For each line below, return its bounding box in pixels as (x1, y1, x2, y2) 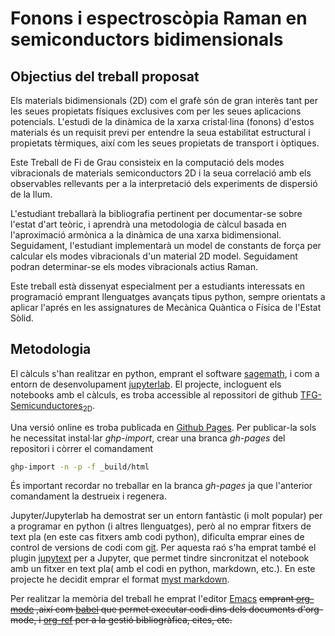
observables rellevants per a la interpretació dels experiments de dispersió (10, 178, 318, 189)
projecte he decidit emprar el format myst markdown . (10, 573, 230, 586)
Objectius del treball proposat (10, 68, 200, 85)
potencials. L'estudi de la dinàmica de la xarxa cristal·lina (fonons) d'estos (10, 116, 315, 127)
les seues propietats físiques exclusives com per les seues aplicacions (10, 105, 302, 117)
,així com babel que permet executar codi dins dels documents (36, 603, 296, 616)
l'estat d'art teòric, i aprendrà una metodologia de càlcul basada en (10, 218, 287, 230)
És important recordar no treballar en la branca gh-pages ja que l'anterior (10, 480, 313, 492)
